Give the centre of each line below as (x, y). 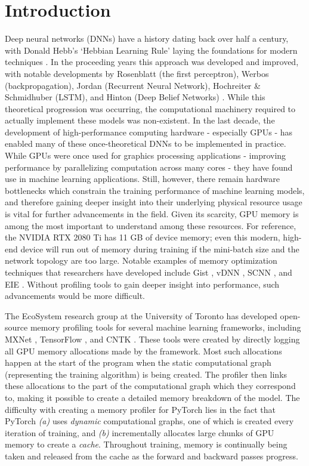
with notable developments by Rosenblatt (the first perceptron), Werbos (137, 73)
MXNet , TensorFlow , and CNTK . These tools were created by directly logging (152, 339)
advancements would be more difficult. (75, 296)
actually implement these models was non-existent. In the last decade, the (140, 120)
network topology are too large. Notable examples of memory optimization (141, 260)
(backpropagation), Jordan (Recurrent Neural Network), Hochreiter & (133, 85)
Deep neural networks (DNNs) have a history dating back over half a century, (147, 38)
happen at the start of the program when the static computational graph (138, 362)
